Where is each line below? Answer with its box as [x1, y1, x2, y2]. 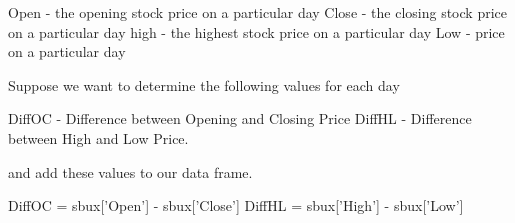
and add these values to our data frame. [8, 161, 253, 182]
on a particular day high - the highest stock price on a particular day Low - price [8, 21, 505, 42]
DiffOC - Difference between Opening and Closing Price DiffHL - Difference [8, 108, 472, 129]
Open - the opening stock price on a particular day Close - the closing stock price [8, 2, 507, 22]
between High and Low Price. [8, 127, 189, 148]
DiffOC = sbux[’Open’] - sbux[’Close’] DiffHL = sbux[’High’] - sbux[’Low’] [8, 195, 464, 216]
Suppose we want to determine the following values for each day [8, 74, 400, 95]
